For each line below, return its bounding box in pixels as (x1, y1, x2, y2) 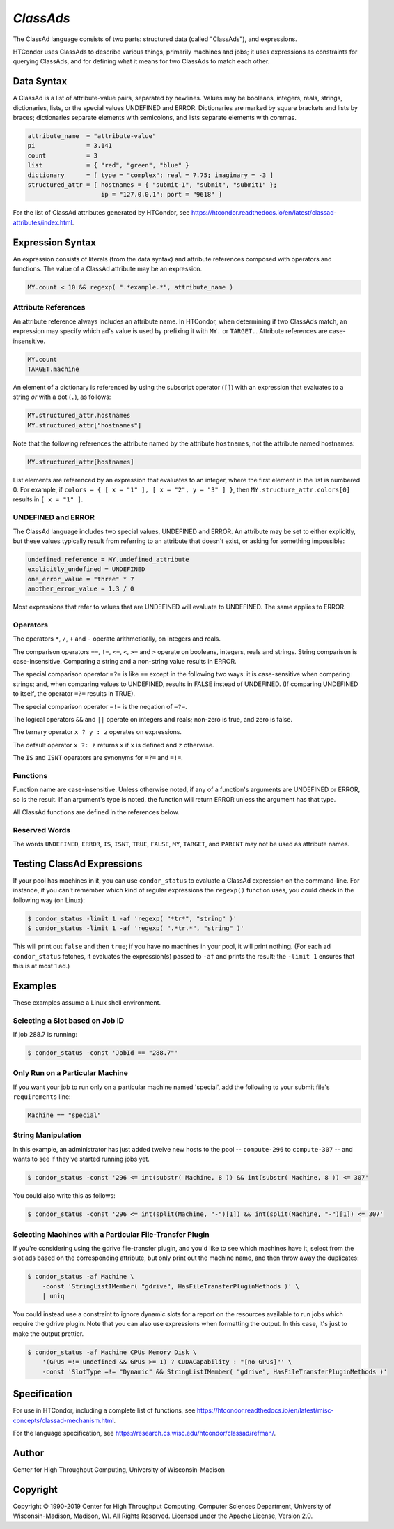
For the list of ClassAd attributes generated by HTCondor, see (13, 208, 190, 217)
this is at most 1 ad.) (13, 961, 70, 970)
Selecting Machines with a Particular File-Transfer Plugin (13, 1229, 210, 1239)
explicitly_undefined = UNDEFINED (27, 565, 145, 573)
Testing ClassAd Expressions (13, 858, 143, 869)
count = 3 (27, 151, 97, 160)
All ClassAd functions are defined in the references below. (13, 808, 180, 816)
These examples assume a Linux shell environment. (13, 998, 161, 1007)
